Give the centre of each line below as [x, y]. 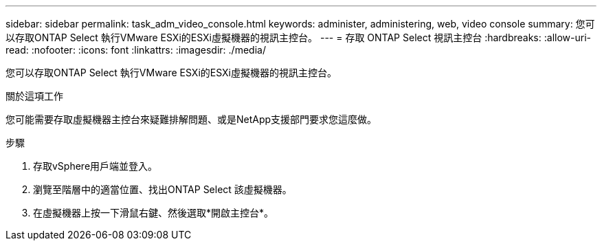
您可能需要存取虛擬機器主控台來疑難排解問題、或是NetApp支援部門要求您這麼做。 [191, 119]
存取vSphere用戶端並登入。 [96, 166]
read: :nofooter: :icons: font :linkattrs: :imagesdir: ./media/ [136, 50]
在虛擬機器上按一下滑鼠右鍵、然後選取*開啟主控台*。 [154, 213]
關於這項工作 [34, 96]
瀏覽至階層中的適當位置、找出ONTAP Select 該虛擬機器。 [163, 189]
